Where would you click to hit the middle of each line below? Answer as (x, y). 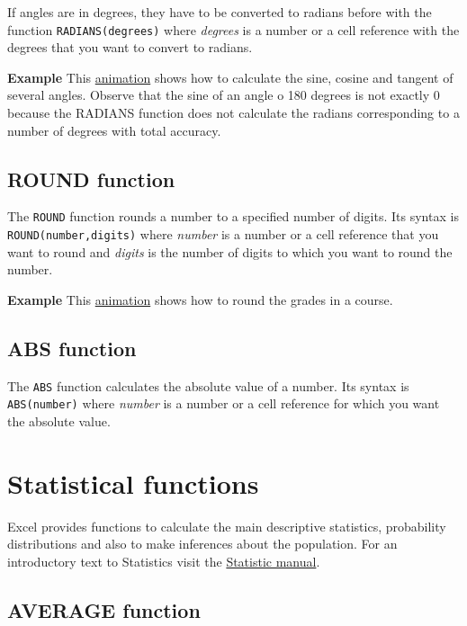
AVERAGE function (104, 609)
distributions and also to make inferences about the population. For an (202, 544)
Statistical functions (133, 483)
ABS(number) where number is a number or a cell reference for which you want (224, 403)
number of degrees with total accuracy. (114, 130)
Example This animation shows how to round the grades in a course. (200, 299)
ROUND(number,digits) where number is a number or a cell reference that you (223, 234)
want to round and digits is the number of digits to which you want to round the (230, 251)
